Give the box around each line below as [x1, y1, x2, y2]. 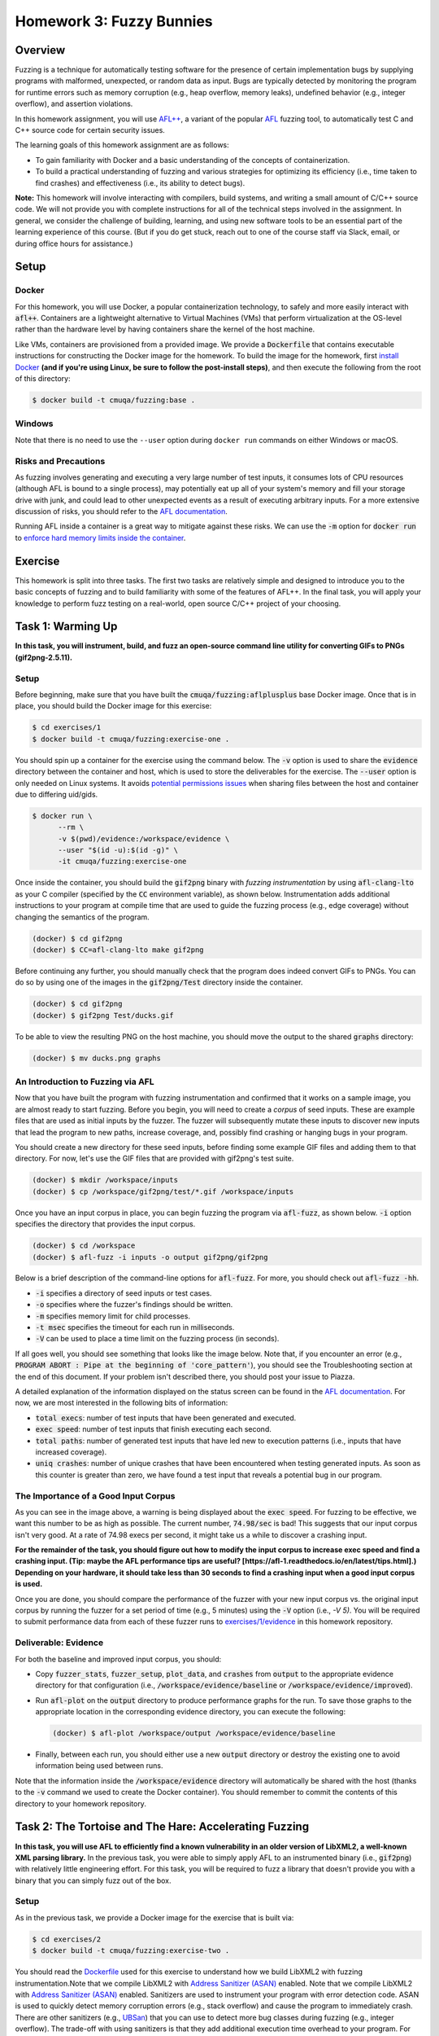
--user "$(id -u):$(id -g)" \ [58, 845, 179, 855]
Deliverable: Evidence [15, 1637, 104, 1648]
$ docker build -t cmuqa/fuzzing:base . [32, 396, 195, 405]
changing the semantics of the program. [15, 912, 150, 922]
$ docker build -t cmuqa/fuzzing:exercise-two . [32, 1946, 230, 1955]
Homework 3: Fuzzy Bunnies [15, 12, 213, 30]
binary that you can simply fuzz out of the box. [15, 1876, 172, 1885]
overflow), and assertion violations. [15, 99, 133, 109]
